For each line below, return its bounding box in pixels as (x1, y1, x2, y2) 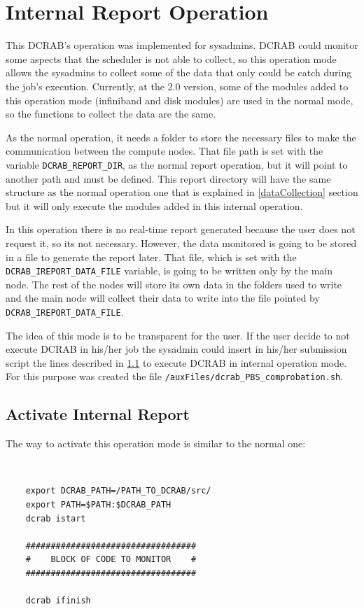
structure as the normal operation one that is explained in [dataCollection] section (6, 185, 358, 199)
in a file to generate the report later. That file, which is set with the (6, 249, 297, 264)
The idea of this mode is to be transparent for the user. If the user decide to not (6, 328, 350, 342)
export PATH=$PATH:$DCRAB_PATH (25, 500, 171, 510)
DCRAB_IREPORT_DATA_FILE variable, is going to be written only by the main (6, 263, 332, 278)
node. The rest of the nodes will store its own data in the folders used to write (6, 276, 342, 291)
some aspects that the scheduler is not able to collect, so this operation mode (6, 51, 337, 66)
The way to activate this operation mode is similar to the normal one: (6, 436, 306, 451)
